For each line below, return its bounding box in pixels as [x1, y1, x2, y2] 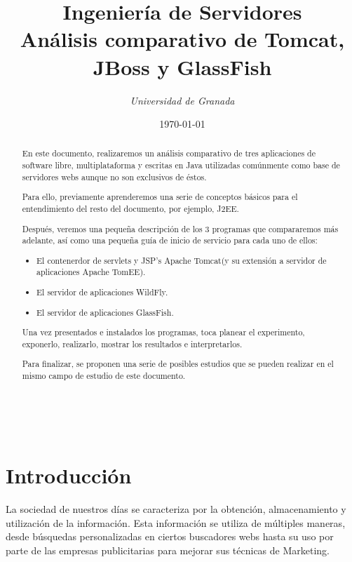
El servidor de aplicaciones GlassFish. [36, 306, 174, 318]
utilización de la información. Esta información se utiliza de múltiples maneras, [6, 515, 346, 530]
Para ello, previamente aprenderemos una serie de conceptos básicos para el [22, 191, 298, 203]
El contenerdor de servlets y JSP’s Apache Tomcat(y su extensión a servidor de [36, 254, 327, 266]
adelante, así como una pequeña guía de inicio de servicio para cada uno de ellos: [22, 234, 318, 246]
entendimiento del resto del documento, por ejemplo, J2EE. [22, 203, 239, 214]
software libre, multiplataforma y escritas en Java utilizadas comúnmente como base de [22, 159, 340, 171]
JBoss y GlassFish [93, 52, 272, 81]
